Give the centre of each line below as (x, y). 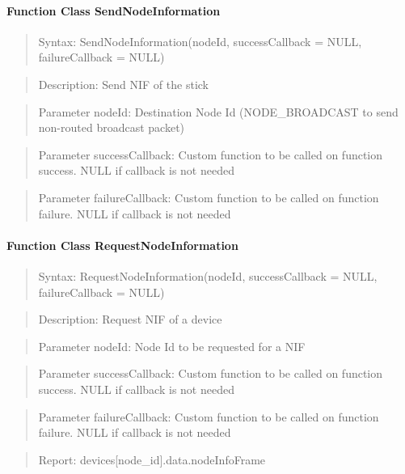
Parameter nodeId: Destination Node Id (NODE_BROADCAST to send (218, 111)
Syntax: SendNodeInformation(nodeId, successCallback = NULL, (200, 41)
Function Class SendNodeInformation (114, 10)
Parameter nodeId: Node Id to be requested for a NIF (172, 346)
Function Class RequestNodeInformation (122, 245)
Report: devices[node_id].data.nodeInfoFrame (152, 459)
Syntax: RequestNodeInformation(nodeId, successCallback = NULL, (208, 275)
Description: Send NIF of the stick (123, 84)
